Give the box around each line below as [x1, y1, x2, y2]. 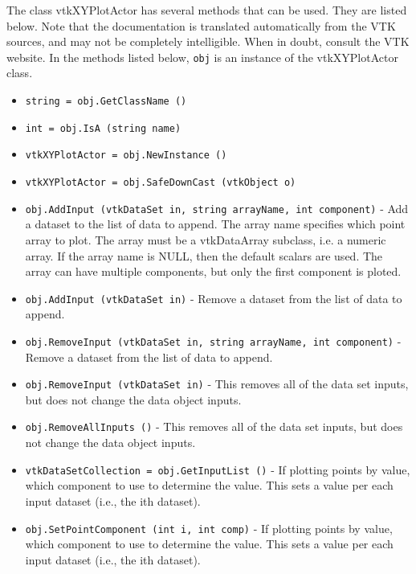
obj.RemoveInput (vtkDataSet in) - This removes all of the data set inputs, [25, 375, 409, 392]
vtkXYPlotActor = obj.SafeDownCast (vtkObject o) [25, 177, 296, 188]
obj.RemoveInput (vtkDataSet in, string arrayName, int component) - [25, 332, 402, 349]
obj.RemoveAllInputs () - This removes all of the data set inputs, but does [25, 418, 403, 435]
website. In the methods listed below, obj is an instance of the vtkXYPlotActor [6, 48, 398, 65]
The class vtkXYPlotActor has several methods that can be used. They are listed [6, 2, 407, 18]
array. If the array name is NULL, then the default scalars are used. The [25, 247, 383, 264]
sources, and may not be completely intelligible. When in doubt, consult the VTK [6, 33, 410, 50]
